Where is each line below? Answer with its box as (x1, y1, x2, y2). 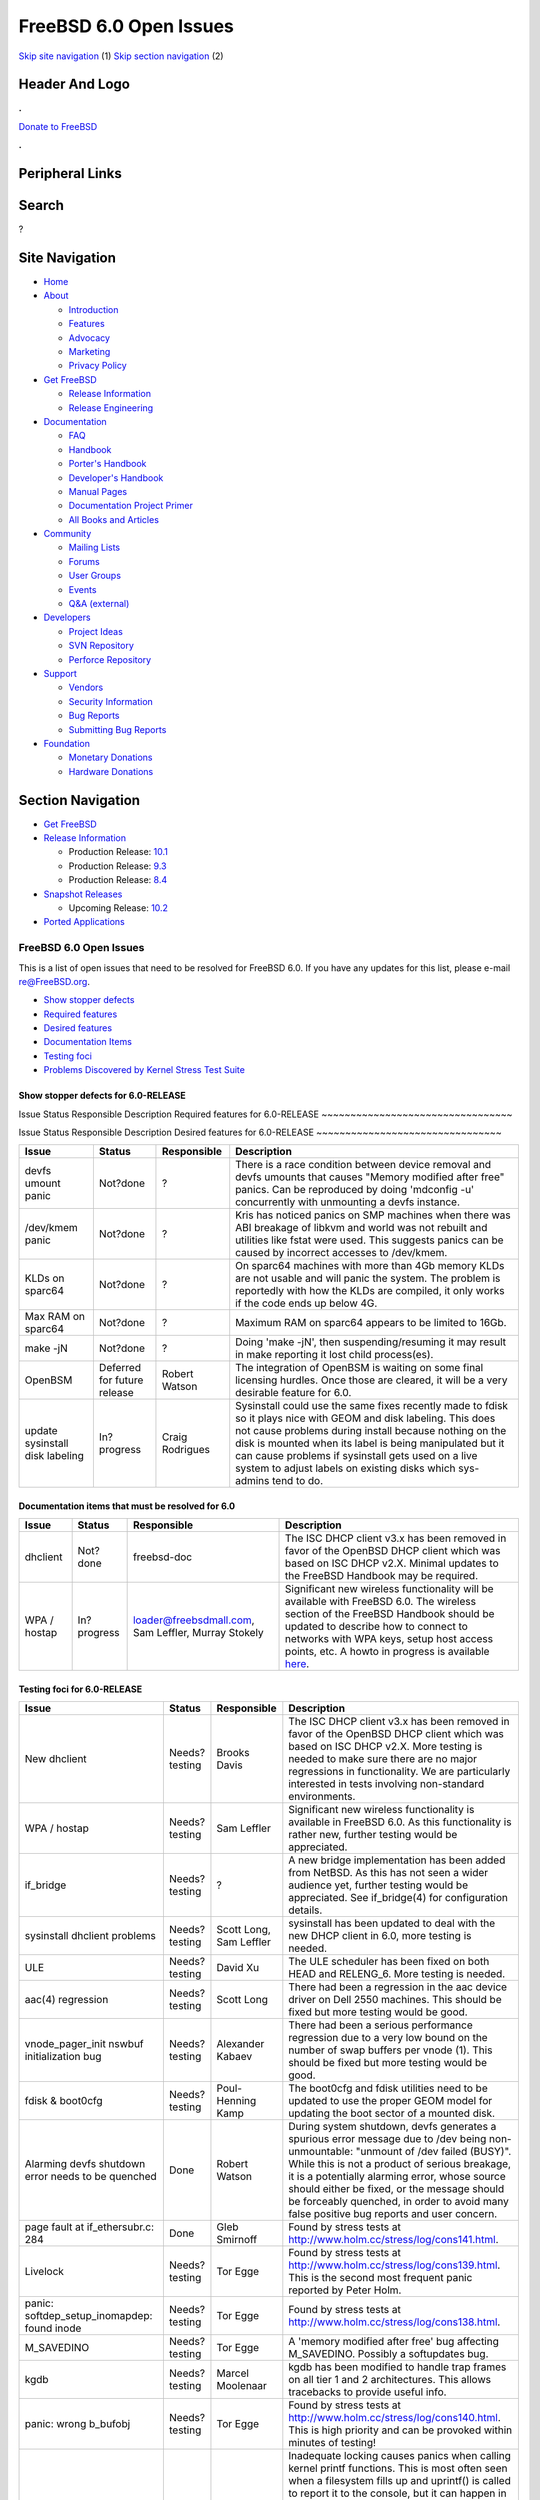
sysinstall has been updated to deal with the (288, 1916, 496, 1930)
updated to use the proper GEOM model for (288, 2094, 493, 2108)
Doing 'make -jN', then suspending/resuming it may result (235, 1335, 507, 1349)
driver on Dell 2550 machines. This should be (288, 1993, 502, 2007)
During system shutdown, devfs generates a (288, 2120, 497, 2134)
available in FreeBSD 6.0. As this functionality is (288, 1815, 512, 1829)
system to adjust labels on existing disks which (235, 1461, 456, 1475)
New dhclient (24, 1752, 87, 1766)
